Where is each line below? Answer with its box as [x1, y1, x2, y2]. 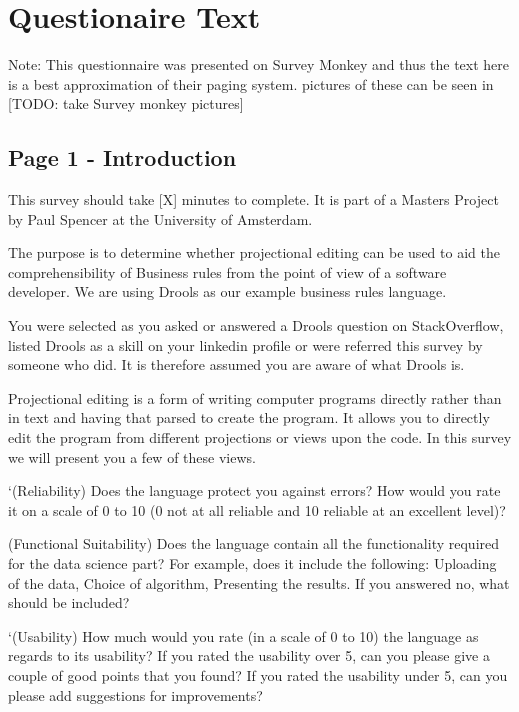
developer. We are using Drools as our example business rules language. [8, 281, 447, 302]
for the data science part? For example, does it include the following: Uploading [8, 553, 497, 574]
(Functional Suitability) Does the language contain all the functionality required [8, 533, 500, 554]
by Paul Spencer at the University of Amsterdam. [8, 208, 313, 229]
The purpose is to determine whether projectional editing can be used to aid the [8, 242, 500, 263]
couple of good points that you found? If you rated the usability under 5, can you [8, 664, 508, 685]
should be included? [8, 592, 130, 613]
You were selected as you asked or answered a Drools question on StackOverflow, [8, 315, 504, 336]
